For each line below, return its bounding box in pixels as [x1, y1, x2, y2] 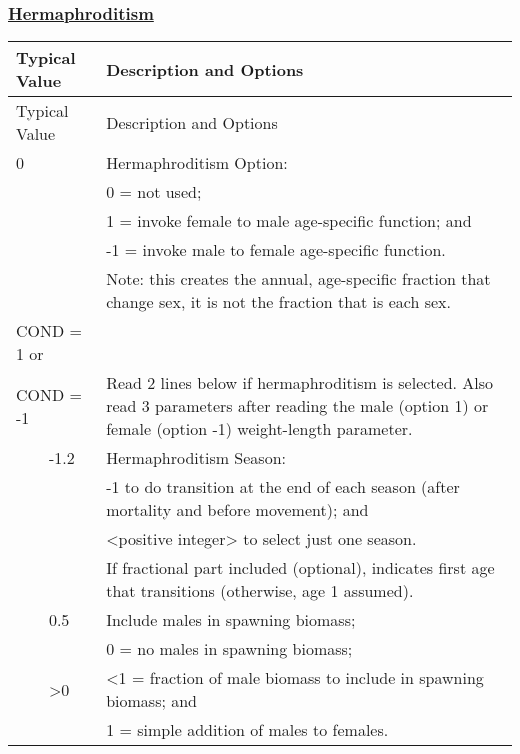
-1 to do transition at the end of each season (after [106, 475, 460, 499]
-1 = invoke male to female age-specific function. [106, 238, 446, 262]
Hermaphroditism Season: [106, 446, 287, 470]
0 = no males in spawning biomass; [106, 637, 353, 661]
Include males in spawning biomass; [106, 608, 356, 632]
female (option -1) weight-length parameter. [106, 417, 413, 441]
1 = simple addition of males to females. [106, 718, 389, 742]
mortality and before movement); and [106, 498, 369, 522]
